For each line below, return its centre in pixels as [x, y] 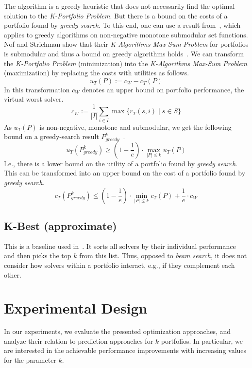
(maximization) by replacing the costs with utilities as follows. [97, 73]
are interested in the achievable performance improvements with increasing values [125, 350]
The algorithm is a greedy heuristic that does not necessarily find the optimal [119, 6]
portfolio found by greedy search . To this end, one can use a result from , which [122, 25]
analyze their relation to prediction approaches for [79, 341]
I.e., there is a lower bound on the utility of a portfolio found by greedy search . [121, 163]
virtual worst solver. [34, 99]
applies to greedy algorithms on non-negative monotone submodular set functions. [126, 34]
